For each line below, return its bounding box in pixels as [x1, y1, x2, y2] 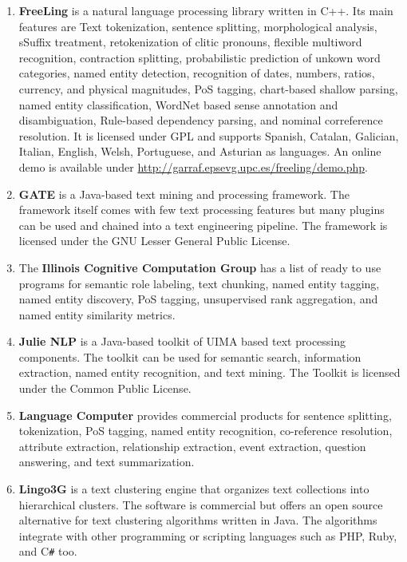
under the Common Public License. [18, 380, 192, 397]
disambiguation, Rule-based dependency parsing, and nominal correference [18, 112, 383, 129]
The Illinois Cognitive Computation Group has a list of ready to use [18, 259, 381, 275]
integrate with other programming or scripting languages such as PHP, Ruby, [18, 527, 397, 544]
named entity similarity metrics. [18, 306, 176, 323]
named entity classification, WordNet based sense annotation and [18, 96, 338, 113]
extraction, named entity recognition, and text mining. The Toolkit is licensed [18, 364, 401, 381]
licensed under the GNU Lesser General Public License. [18, 232, 290, 249]
